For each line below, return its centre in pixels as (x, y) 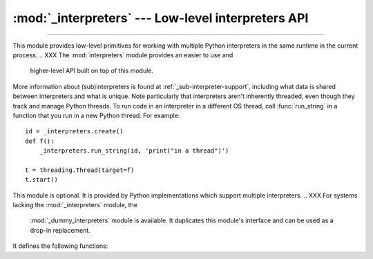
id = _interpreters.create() (74, 132)
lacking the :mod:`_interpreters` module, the (75, 205)
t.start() (41, 180)
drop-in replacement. (60, 230)
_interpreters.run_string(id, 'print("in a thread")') (134, 151)
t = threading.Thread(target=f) (80, 170)
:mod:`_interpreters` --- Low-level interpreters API (161, 18)
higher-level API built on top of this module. (92, 71)
